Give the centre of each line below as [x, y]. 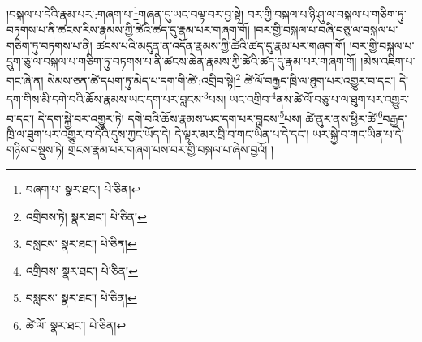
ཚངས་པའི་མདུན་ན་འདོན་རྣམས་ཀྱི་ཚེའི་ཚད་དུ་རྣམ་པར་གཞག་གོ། [221, 45]
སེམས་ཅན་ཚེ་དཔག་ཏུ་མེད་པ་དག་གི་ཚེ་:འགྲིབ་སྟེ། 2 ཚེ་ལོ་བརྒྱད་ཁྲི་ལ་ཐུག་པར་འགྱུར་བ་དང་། [222, 79]
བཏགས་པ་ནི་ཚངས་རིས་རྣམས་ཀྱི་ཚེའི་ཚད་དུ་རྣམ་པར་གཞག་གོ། [128, 30]
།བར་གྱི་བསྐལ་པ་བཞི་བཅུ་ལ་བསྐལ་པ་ [326, 30]
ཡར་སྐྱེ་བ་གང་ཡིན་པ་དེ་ [358, 133]
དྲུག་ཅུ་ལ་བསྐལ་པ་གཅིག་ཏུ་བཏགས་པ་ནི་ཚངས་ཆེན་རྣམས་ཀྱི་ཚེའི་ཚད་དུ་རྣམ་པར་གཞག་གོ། [182, 61]
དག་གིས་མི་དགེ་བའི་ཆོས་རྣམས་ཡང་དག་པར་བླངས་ [105, 98]
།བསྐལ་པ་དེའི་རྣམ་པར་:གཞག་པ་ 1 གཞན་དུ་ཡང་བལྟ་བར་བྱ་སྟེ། [125, 13]
